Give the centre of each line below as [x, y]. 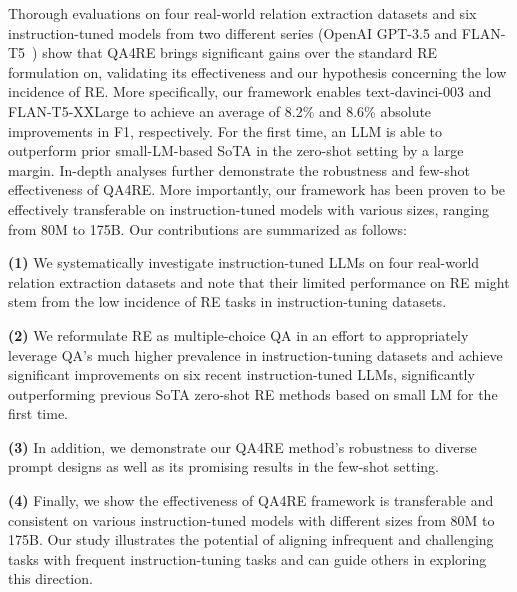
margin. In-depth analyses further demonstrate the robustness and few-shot [239, 169]
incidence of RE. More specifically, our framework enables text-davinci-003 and [250, 91]
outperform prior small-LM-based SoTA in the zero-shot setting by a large [236, 150]
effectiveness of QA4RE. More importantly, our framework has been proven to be [257, 189]
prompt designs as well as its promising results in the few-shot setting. [223, 466]
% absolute [398, 110]
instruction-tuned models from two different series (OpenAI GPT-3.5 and [233, 32]
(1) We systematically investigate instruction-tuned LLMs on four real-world [244, 262]
